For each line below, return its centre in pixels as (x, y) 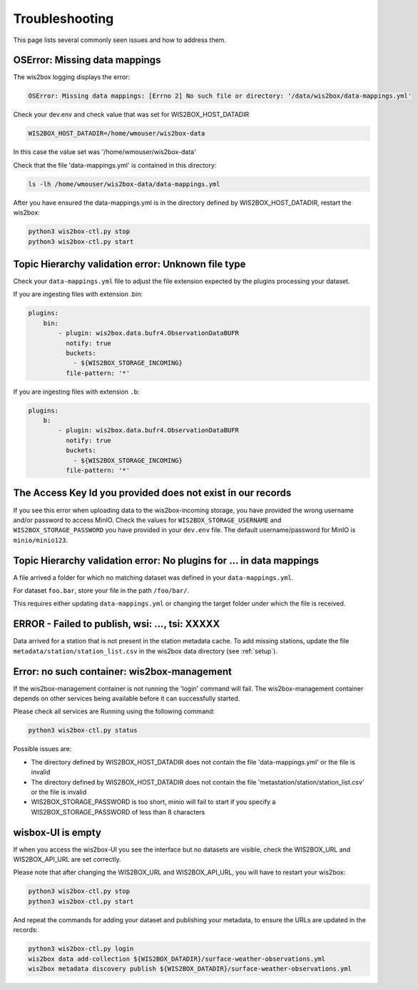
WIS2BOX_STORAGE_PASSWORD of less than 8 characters (118, 812)
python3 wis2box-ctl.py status (83, 730)
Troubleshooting (63, 19)
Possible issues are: (42, 749)
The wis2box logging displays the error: (72, 77)
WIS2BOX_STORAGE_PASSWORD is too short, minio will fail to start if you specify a (153, 802)
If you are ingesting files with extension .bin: (78, 294)
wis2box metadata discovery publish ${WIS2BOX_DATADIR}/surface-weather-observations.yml (190, 969)
